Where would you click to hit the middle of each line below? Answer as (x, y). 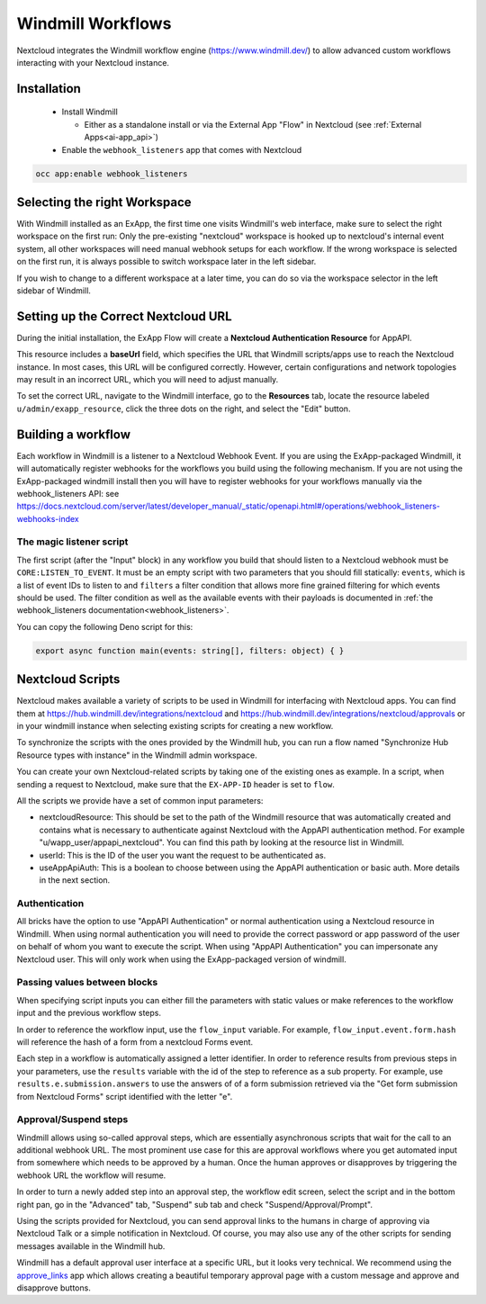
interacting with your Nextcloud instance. (93, 62)
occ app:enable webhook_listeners (112, 174)
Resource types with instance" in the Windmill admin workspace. (137, 755)
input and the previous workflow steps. (89, 1013)
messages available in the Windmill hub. (91, 1246)
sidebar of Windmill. (54, 290)
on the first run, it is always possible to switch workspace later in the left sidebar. (166, 262)
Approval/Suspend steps (72, 1120)
